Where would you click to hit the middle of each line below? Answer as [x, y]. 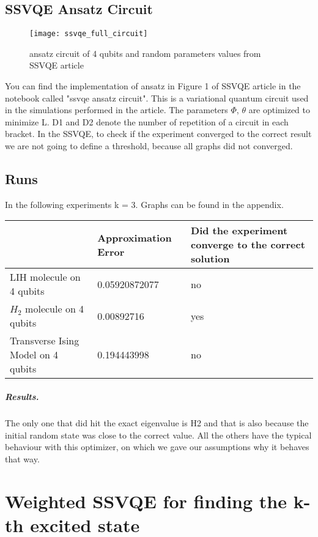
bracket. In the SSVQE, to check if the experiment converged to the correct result [158, 134]
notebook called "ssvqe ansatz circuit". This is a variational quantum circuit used [157, 98]
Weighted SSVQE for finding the [146, 501]
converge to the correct [248, 245]
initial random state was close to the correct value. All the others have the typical [158, 435]
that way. [22, 458]
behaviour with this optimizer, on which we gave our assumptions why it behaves [157, 447]
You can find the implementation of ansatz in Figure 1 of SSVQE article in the [153, 86]
